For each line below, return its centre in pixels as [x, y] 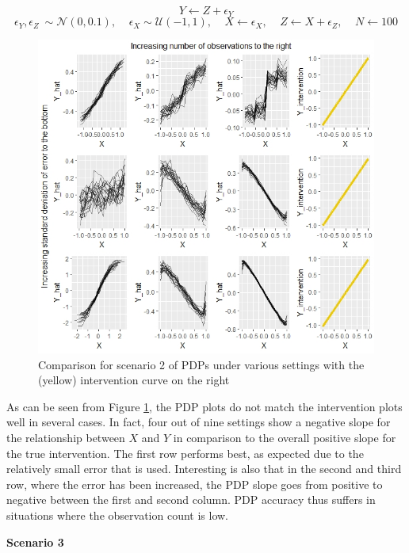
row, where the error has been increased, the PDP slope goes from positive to [195, 484]
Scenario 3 [35, 542]
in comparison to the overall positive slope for [285, 438]
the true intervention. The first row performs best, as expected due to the [185, 453]
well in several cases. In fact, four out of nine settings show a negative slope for [199, 422]
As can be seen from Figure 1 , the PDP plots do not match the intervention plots [204, 406]
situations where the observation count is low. [117, 515]
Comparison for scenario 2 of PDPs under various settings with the [201, 364]
